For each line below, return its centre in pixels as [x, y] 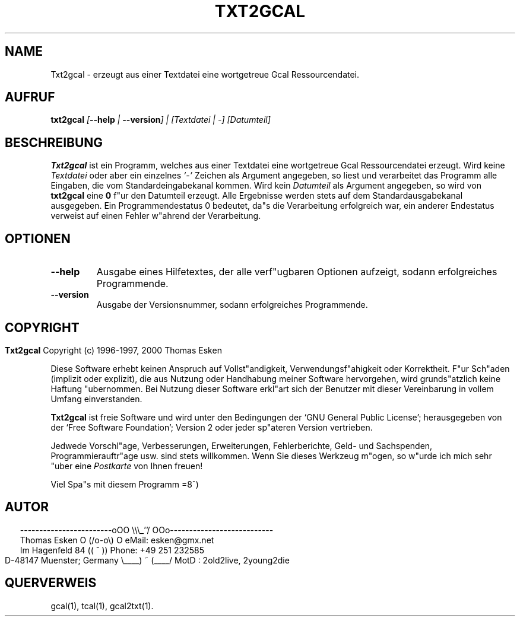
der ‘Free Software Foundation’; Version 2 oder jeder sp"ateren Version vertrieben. [212, 427]
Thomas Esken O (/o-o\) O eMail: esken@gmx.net [117, 540]
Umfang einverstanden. [96, 399]
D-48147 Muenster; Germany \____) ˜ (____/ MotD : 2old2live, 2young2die [147, 560]
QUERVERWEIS [51, 583]
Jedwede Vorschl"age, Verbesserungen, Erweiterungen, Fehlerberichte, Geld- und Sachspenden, [242, 445]
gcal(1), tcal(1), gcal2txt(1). [102, 606]
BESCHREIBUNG [54, 142]
